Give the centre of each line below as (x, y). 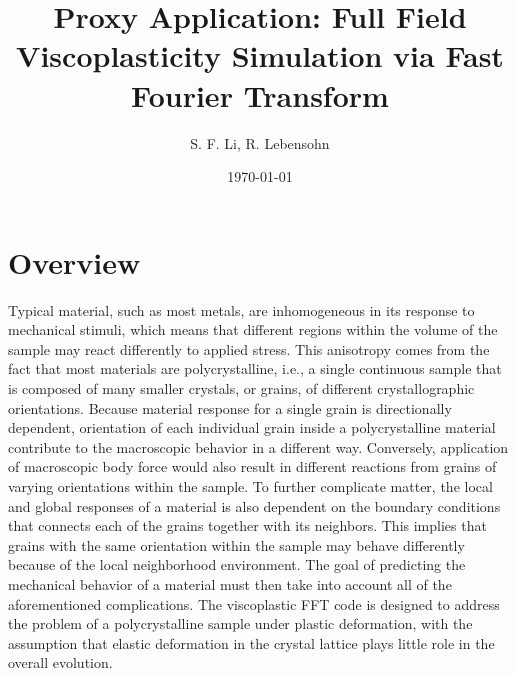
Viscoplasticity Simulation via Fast (260, 55)
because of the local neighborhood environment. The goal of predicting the (237, 564)
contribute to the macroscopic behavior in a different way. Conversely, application (258, 446)
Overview (74, 261)
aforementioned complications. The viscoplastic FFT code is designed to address (254, 603)
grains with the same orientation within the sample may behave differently (236, 544)
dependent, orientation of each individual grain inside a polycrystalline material (252, 427)
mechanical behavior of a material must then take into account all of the (230, 583)
